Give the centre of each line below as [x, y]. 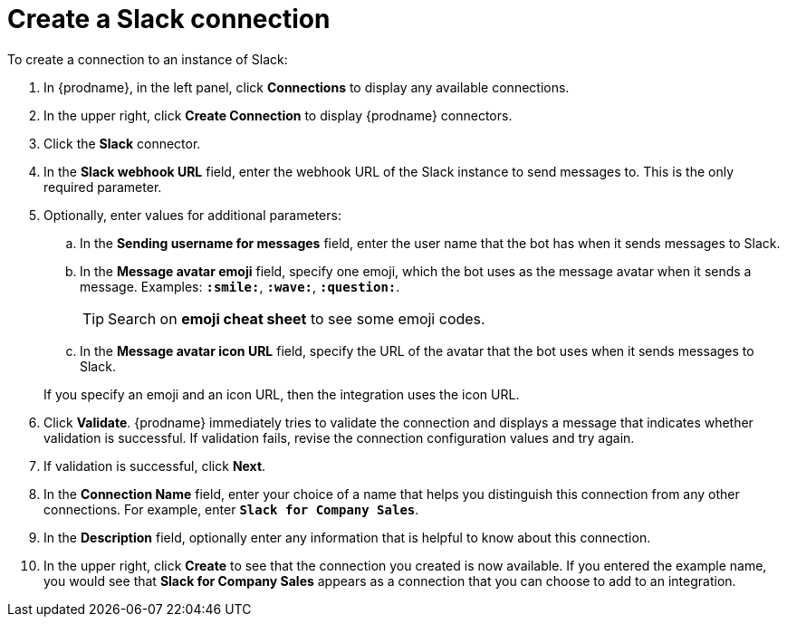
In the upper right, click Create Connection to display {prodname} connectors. [278, 115]
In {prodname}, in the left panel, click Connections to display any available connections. [307, 87]
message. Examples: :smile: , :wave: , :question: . [240, 286]
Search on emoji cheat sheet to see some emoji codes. [297, 318]
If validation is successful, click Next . [155, 466]
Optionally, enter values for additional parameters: [192, 215]
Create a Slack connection [169, 19]
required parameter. [103, 187]
